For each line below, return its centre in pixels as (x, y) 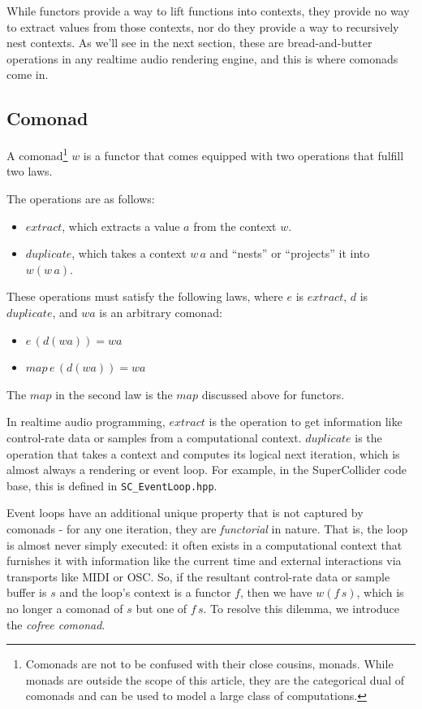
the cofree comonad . (56, 624)
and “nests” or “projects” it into (290, 253)
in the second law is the (114, 394)
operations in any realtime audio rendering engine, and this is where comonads (202, 58)
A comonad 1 (37, 154)
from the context (235, 226)
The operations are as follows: (81, 199)
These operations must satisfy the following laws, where (145, 296)
